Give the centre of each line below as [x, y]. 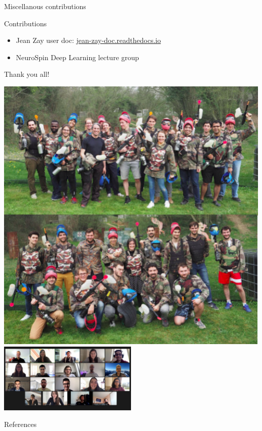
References [20, 424]
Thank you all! [27, 74]
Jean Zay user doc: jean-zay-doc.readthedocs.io [88, 40]
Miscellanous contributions [45, 6]
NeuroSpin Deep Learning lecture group [77, 57]
